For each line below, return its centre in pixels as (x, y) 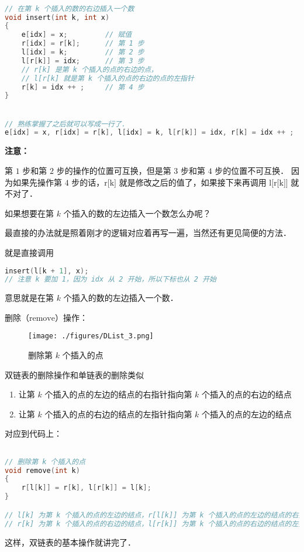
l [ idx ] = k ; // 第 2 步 (83, 52)
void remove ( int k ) (42, 470)
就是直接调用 (29, 252)
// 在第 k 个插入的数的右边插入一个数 (70, 8)
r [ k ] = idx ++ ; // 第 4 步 (83, 87)
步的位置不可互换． (252, 170)
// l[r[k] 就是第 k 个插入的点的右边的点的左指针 (108, 78)
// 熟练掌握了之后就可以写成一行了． (67, 124)
